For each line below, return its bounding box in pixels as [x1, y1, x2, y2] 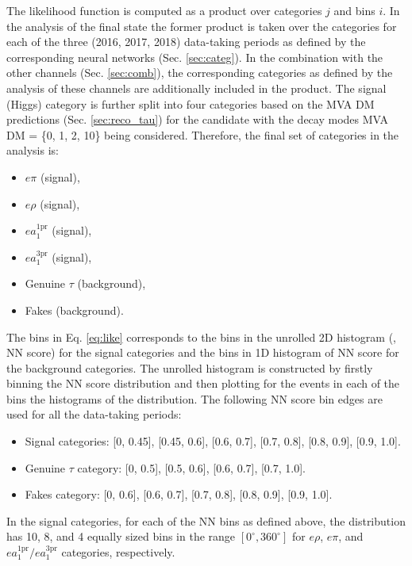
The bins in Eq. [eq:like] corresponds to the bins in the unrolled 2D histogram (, [6, 328, 396, 345]
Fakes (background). [25, 301, 124, 318]
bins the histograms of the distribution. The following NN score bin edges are [6, 390, 383, 407]
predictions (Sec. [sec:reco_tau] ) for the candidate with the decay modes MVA [6, 111, 389, 128]
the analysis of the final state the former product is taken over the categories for [6, 17, 397, 34]
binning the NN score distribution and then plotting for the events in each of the [6, 375, 400, 392]
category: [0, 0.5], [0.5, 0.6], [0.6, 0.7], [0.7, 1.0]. [77, 459, 306, 476]
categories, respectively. [61, 544, 175, 560]
